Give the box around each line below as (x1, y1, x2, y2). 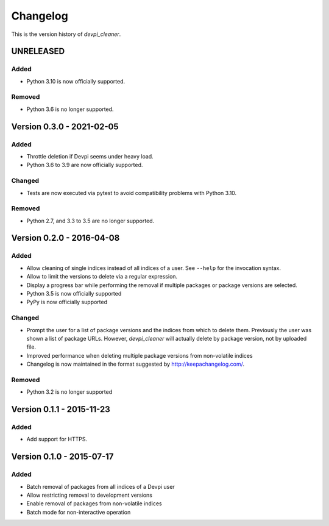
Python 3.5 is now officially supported (26, 290, 122, 297)
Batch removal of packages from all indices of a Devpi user (26, 483, 175, 490)
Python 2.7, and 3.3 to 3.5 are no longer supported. (26, 217, 155, 224)
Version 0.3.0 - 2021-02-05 (11, 121, 119, 132)
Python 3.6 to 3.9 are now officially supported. (26, 162, 143, 169)
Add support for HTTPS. (26, 436, 88, 443)
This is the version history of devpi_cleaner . (11, 30, 121, 38)
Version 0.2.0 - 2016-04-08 (11, 233, 120, 243)
